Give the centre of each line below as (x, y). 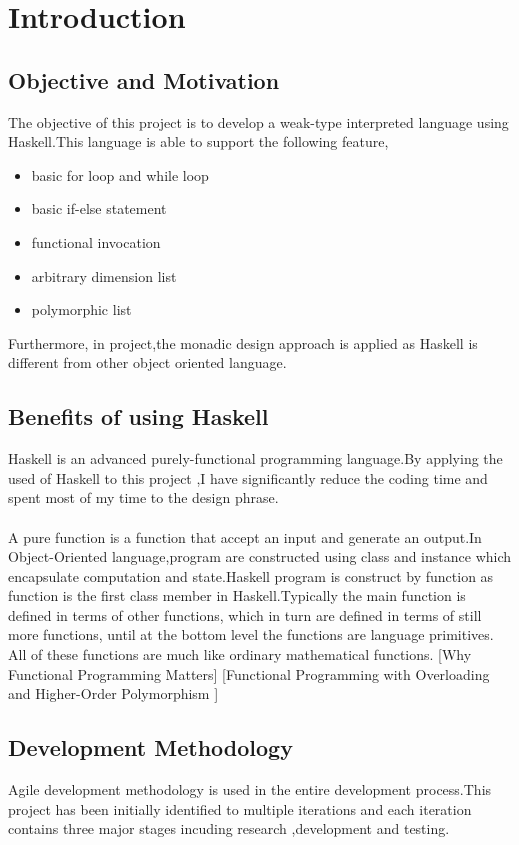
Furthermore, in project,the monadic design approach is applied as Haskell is (243, 342)
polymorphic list (81, 309)
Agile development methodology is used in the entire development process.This (250, 789)
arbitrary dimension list (104, 275)
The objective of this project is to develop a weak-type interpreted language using (258, 121)
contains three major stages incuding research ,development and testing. (229, 828)
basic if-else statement (99, 208)
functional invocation (96, 241)
